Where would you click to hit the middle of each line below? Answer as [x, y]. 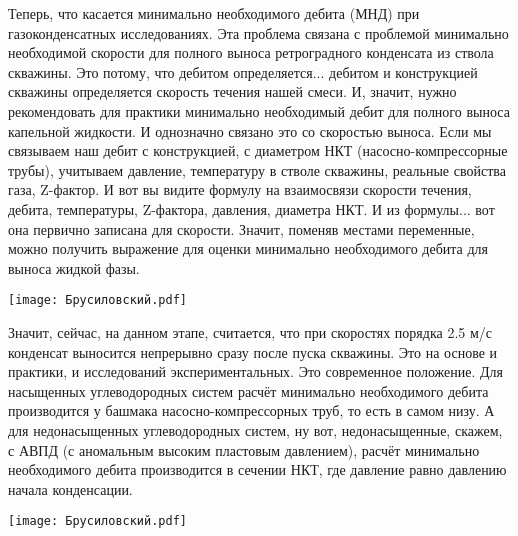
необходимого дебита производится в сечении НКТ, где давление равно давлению [257, 469]
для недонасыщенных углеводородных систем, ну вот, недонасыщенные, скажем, [255, 429]
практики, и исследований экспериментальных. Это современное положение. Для [256, 371]
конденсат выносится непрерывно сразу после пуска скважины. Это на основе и [253, 351]
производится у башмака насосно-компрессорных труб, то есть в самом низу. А [251, 410]
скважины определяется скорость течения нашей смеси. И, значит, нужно [232, 91]
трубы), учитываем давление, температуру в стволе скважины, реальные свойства [257, 169]
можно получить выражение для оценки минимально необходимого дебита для [248, 248]
